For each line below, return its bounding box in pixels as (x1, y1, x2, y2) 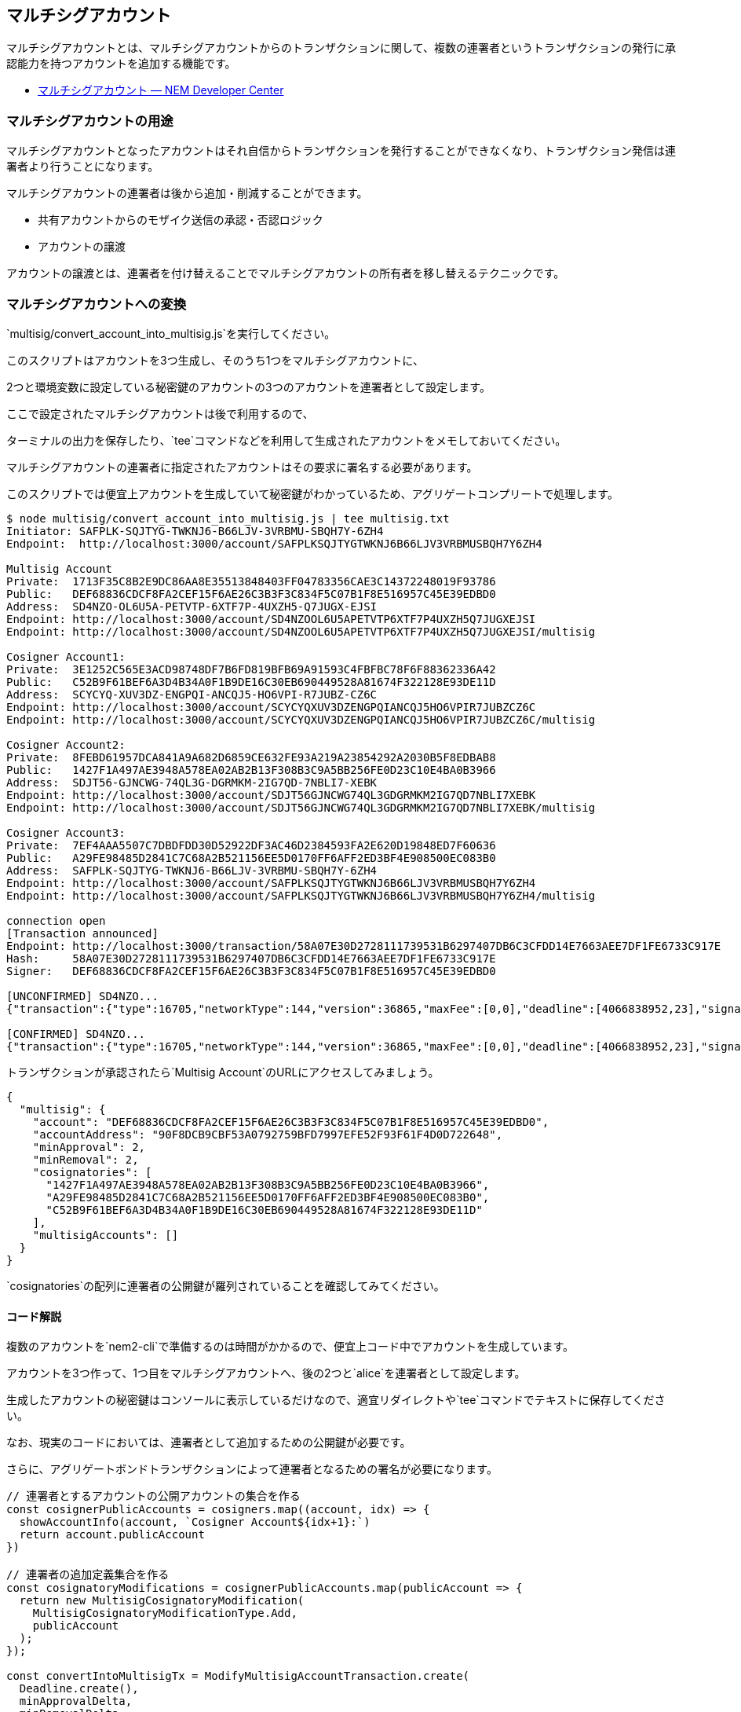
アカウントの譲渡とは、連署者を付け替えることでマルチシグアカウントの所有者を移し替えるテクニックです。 (6, 266, 565, 280)
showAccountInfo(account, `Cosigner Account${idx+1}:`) (19, 1516, 370, 1529)
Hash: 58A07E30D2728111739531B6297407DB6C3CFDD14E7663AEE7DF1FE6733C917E (6, 951, 496, 965)
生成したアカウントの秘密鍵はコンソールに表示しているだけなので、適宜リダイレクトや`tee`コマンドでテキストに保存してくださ (6, 1393, 666, 1407)
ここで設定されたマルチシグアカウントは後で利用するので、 (6, 406, 314, 420)
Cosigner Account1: (6, 650, 126, 663)
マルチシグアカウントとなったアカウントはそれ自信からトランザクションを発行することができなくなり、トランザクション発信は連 (6, 144, 677, 158)
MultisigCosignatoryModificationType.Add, (32, 1607, 297, 1620)
